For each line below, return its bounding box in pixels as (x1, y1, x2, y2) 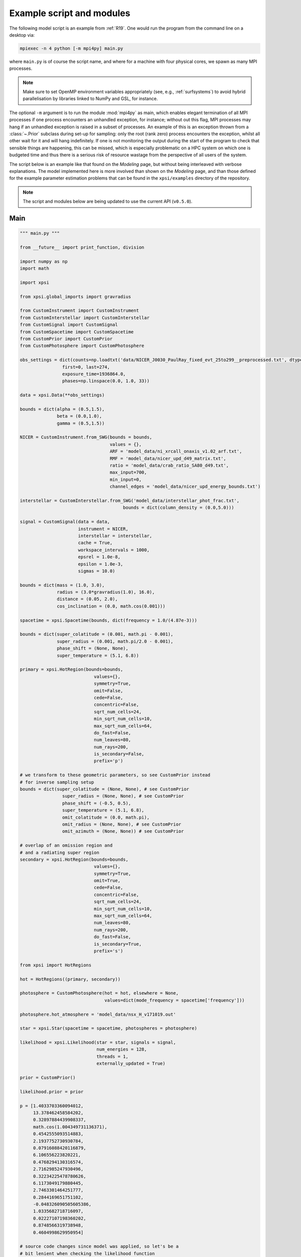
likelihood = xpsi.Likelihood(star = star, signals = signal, (20, 1040, 176, 1045)
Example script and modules (9, 8, 130, 19)
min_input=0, (109, 477, 142, 482)
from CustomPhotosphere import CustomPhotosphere (20, 343, 144, 349)
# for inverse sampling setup (20, 779, 94, 785)
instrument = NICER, (78, 526, 129, 531)
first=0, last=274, (62, 364, 110, 370)
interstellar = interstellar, (78, 533, 153, 538)
